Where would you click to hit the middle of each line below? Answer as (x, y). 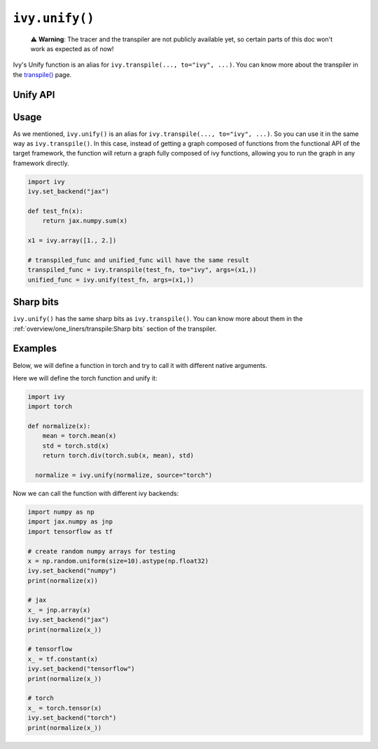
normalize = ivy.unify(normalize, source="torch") (124, 475)
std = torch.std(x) (76, 446)
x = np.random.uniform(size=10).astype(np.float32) (118, 561)
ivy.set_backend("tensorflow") (82, 669)
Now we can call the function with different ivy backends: (96, 493)
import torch (50, 407)
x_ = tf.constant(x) (63, 659)
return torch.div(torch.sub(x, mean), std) (118, 456)
